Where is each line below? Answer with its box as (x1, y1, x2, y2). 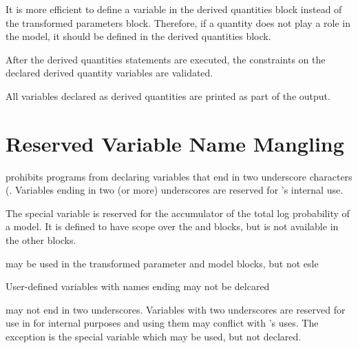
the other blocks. (6, 233, 76, 247)
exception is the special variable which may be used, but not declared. (6, 329, 302, 344)
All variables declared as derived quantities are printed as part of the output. (6, 88, 330, 103)
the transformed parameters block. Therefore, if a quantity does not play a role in (6, 15, 351, 30)
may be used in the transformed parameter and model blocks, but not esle (6, 256, 319, 270)
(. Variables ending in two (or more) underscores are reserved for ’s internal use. (6, 183, 344, 197)
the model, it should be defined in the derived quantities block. (6, 29, 271, 43)
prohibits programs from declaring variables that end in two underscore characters (6, 169, 352, 183)
